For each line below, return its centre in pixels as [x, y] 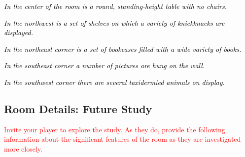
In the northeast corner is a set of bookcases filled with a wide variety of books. [123, 49]
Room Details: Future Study [78, 108]
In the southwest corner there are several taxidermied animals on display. [114, 82]
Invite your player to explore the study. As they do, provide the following [115, 129]
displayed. [19, 32]
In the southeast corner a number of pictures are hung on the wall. [105, 65]
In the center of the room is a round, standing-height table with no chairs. [115, 6]
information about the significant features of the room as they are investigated [122, 139]
